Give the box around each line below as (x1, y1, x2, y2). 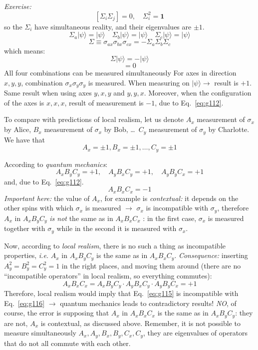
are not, (4, 317, 28, 328)
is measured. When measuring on (88, 77, 190, 87)
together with (4, 223, 45, 233)
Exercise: (4, 1, 31, 11)
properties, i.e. (4, 250, 49, 260)
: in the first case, (143, 212, 197, 223)
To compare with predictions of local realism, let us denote (4, 114, 184, 124)
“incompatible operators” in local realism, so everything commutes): (4, 270, 212, 281)
